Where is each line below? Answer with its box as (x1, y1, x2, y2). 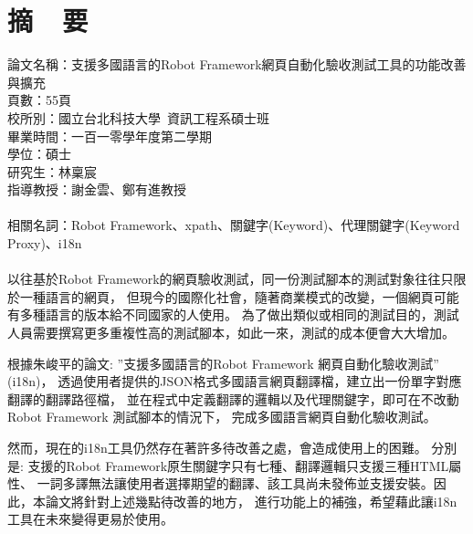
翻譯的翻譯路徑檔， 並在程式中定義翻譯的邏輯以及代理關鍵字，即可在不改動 (7, 389, 459, 408)
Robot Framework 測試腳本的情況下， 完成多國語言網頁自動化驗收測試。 (7, 407, 436, 426)
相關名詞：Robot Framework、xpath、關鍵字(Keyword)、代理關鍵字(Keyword (7, 215, 460, 235)
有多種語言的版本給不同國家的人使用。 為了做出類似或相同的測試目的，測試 (7, 305, 459, 324)
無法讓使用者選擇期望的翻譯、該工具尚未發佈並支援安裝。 (88, 474, 434, 493)
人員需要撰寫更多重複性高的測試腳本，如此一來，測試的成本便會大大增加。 (7, 323, 455, 342)
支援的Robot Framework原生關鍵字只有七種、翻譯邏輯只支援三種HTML (27, 455, 449, 475)
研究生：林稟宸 (7, 162, 97, 181)
